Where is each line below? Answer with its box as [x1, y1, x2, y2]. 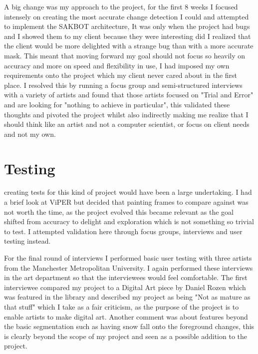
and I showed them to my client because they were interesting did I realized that [4, 30, 251, 41]
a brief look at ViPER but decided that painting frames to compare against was [4, 197, 249, 207]
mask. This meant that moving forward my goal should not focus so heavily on [4, 50, 246, 60]
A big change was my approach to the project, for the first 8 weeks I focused [4, 1, 238, 11]
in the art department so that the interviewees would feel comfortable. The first [4, 272, 248, 283]
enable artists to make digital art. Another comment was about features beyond [4, 311, 248, 322]
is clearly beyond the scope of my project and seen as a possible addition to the [4, 331, 248, 341]
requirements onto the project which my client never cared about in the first [4, 70, 238, 80]
